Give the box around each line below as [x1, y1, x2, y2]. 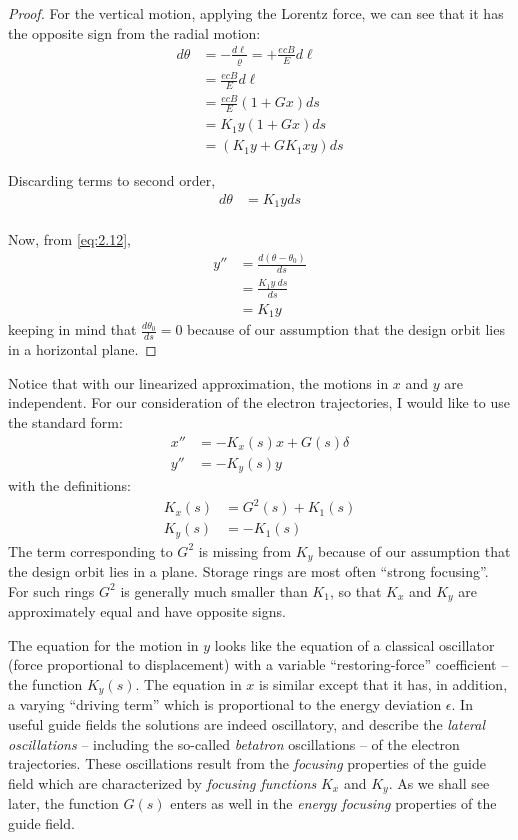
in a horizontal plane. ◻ [8, 339, 157, 360]
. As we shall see [388, 772, 490, 793]
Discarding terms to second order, [8, 170, 216, 191]
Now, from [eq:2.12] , [8, 229, 131, 250]
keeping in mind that [8, 319, 137, 340]
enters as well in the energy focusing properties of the [170, 793, 497, 814]
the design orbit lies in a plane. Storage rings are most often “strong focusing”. [8, 561, 489, 582]
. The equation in [135, 673, 242, 694]
